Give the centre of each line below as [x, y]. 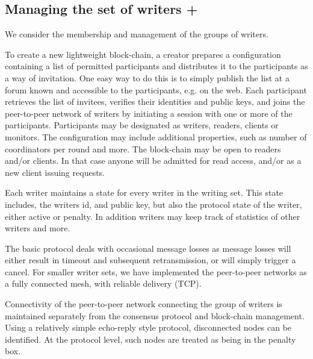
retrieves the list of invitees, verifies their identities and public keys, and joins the [155, 101]
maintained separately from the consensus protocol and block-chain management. [155, 315]
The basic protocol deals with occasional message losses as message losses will [148, 248]
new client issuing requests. [55, 172]
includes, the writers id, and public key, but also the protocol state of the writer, [153, 204]
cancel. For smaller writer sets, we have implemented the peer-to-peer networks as [156, 271]
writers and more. [38, 228]
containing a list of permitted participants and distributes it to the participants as [156, 66]
